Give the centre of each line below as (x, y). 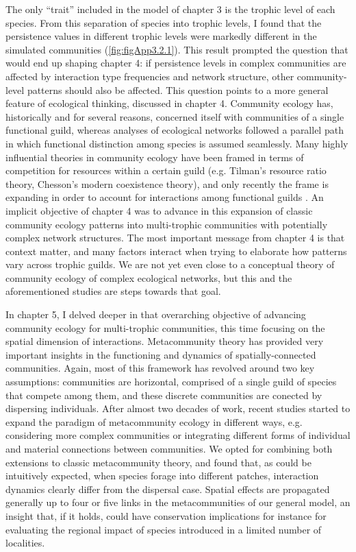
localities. (25, 543)
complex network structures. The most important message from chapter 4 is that (175, 238)
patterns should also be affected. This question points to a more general (178, 89)
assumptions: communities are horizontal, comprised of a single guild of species (171, 382)
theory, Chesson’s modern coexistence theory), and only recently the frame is (167, 183)
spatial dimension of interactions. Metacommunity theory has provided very (165, 341)
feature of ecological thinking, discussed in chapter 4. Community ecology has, (169, 103)
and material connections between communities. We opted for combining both (169, 448)
